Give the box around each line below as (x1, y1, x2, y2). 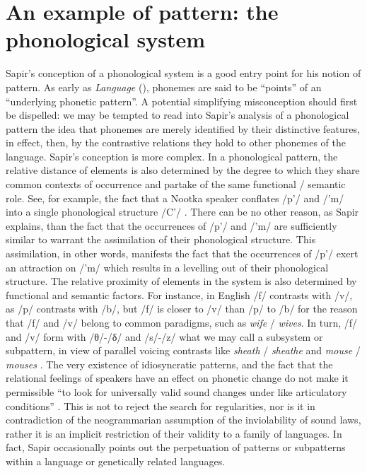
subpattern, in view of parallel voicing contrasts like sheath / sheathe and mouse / (6, 343, 361, 358)
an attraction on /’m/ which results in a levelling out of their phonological (6, 259, 329, 274)
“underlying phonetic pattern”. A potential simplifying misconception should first (6, 93, 358, 108)
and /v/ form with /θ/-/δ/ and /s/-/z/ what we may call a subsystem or (6, 329, 323, 344)
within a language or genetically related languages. (6, 453, 226, 468)
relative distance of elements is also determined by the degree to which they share (6, 163, 360, 177)
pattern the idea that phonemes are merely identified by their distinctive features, (6, 121, 360, 136)
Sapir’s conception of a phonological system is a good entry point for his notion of (6, 66, 361, 81)
